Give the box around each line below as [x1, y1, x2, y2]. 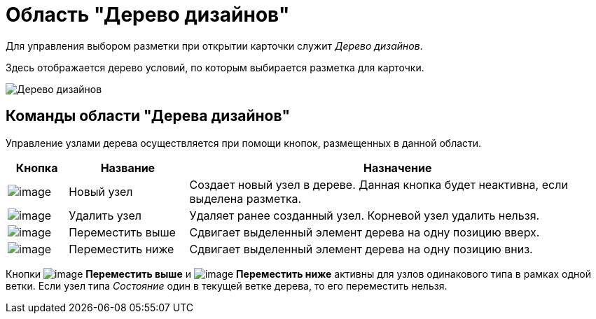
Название [100, 160, 155, 175]
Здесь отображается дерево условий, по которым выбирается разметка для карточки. [6, 61, 424, 73]
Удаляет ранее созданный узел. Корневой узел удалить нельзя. [189, 208, 540, 222]
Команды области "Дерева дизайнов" [6, 107, 291, 125]
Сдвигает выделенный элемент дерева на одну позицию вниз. [189, 241, 533, 256]
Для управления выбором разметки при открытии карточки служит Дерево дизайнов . [6, 39, 423, 52]
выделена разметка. [189, 191, 302, 206]
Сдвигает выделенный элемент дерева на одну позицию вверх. [189, 225, 540, 239]
